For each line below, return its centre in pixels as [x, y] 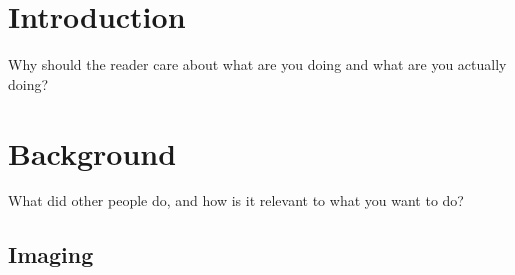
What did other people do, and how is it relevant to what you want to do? [236, 200]
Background [92, 152]
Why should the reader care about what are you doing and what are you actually [257, 64]
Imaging [51, 254]
